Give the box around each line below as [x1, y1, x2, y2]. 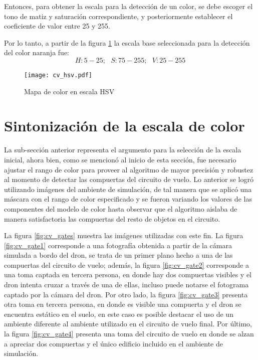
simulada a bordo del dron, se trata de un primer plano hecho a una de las [4, 250, 233, 260]
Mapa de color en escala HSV [24, 86, 115, 96]
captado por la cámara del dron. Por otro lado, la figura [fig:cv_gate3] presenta [4, 289, 248, 299]
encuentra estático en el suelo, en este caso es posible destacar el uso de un [4, 308, 233, 319]
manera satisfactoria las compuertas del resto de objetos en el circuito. [4, 213, 220, 224]
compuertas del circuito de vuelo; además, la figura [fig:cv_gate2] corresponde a [4, 259, 249, 270]
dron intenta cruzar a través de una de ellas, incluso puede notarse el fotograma [4, 279, 249, 290]
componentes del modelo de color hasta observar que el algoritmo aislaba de [4, 203, 237, 214]
